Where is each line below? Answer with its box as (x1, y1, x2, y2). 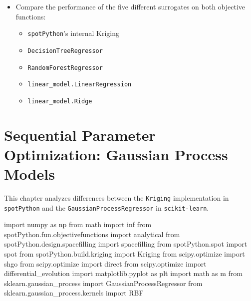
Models (4, 164, 55, 184)
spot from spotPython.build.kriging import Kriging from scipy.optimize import (4, 249, 245, 259)
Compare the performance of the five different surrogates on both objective (15, 1, 246, 11)
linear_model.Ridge (27, 97, 92, 105)
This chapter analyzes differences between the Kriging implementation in (4, 192, 229, 203)
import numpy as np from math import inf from (4, 219, 152, 230)
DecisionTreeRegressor (27, 47, 103, 54)
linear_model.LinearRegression (27, 81, 132, 88)
